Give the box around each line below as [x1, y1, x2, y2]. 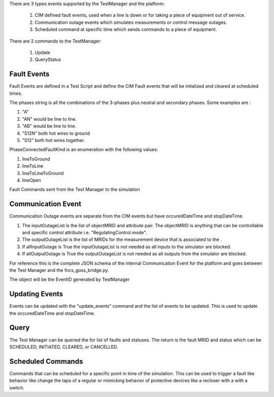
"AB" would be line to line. [22, 123, 77, 129]
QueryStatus [35, 56, 61, 63]
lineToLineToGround [22, 170, 64, 176]
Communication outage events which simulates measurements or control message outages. [35, 19, 227, 25]
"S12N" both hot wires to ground [22, 130, 90, 136]
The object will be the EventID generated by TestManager [9, 276, 130, 282]
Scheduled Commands [9, 357, 83, 366]
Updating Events [9, 290, 63, 299]
